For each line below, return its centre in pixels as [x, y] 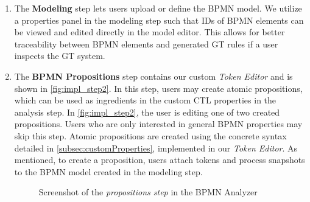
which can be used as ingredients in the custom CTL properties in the [145, 100]
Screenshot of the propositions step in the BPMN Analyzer [148, 192]
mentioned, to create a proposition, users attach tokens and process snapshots [160, 160]
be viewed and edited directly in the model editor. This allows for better [150, 32]
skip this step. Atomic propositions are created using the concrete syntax [150, 135]
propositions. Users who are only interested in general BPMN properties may [158, 124]
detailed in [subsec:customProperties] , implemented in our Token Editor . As [156, 148]
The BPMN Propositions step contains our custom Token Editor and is [153, 76]
